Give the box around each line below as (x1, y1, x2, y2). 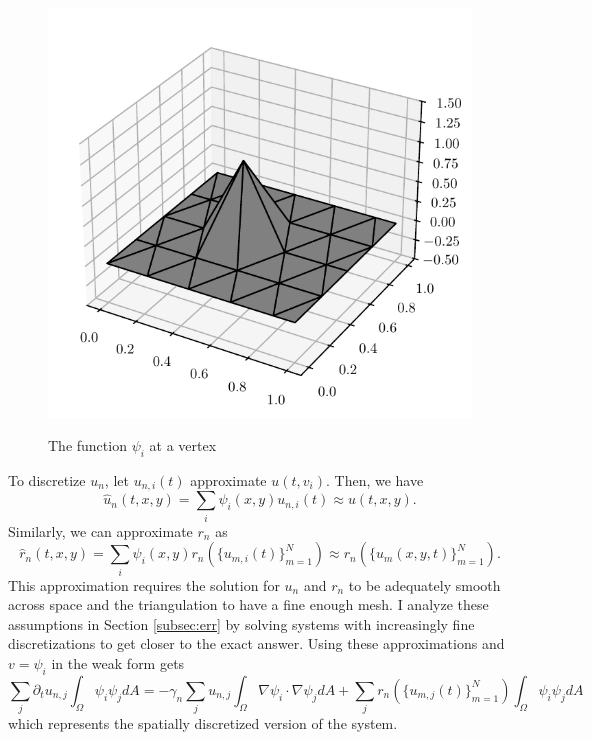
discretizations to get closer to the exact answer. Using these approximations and (8, 633, 505, 654)
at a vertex (149, 435, 217, 456)
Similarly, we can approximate (8, 520, 193, 541)
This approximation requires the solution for (8, 574, 280, 595)
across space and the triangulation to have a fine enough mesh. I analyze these (8, 594, 489, 615)
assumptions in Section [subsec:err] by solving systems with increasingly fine (8, 613, 475, 634)
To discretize (8, 469, 86, 490)
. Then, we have (325, 469, 424, 490)
